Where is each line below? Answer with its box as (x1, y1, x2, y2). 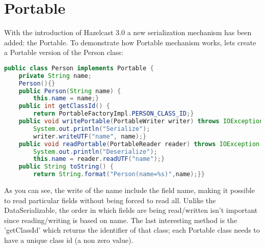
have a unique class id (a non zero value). (4, 235, 134, 245)
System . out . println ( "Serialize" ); (33, 125, 150, 132)
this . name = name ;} (33, 95, 99, 102)
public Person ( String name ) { (18, 87, 121, 95)
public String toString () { (18, 163, 114, 171)
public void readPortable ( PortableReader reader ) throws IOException (18, 140, 260, 148)
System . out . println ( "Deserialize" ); (33, 148, 157, 155)
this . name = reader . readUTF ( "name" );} (33, 155, 165, 163)
